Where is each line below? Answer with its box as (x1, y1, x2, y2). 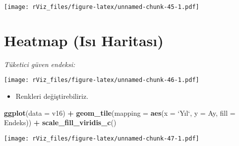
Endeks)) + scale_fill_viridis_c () (4, 117, 117, 128)
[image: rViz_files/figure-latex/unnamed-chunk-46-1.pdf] (4, 76, 199, 84)
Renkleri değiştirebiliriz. (15, 91, 89, 101)
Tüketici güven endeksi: (4, 59, 75, 69)
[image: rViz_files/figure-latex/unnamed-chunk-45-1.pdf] (4, 3, 199, 10)
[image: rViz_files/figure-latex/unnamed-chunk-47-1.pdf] (4, 135, 199, 142)
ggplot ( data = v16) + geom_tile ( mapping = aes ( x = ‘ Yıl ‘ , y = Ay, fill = (4, 107, 236, 118)
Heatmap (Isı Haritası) (4, 30, 164, 50)
